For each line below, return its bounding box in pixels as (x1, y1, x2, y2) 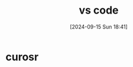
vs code (79, 4, 119, 17)
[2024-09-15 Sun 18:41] (70, 23, 128, 30)
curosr (5, 50, 39, 63)
